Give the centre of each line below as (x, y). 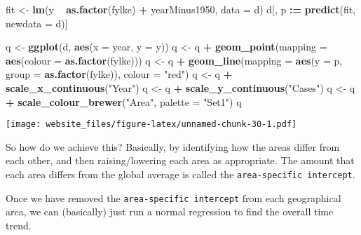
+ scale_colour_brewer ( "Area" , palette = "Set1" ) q (124, 101)
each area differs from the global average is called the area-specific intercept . (180, 174)
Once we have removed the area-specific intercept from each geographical (173, 197)
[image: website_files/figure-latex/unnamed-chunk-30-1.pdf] (151, 125)
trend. (19, 225)
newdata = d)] (37, 23)
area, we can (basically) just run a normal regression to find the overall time (170, 211)
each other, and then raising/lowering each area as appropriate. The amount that (180, 160)
